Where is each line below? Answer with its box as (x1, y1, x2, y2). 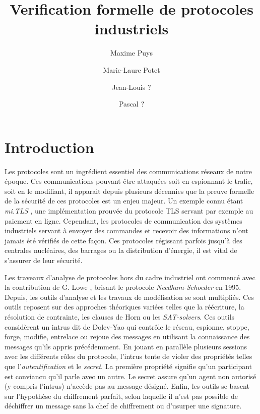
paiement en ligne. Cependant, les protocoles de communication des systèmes (5, 215, 242, 226)
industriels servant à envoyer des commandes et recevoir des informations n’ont (5, 225, 248, 236)
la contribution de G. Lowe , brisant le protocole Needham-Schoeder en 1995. (5, 282, 241, 292)
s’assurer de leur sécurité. (5, 254, 83, 265)
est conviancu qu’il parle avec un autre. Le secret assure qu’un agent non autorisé (5, 371, 256, 381)
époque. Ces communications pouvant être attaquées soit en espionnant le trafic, (5, 176, 253, 186)
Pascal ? (118, 98, 145, 109)
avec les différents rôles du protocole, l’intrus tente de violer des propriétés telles (5, 351, 252, 361)
